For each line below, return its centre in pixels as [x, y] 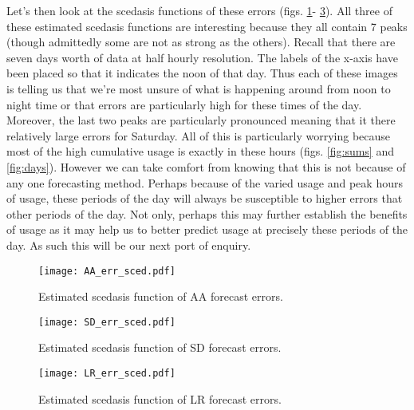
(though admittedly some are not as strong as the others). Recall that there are [201, 42]
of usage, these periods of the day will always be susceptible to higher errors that [205, 198]
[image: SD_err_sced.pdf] [107, 322]
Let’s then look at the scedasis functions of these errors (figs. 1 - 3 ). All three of [199, 10]
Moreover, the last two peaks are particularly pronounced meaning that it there [201, 120]
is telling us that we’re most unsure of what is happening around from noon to [199, 88]
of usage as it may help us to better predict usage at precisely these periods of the [207, 229]
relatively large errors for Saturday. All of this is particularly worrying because [199, 135]
